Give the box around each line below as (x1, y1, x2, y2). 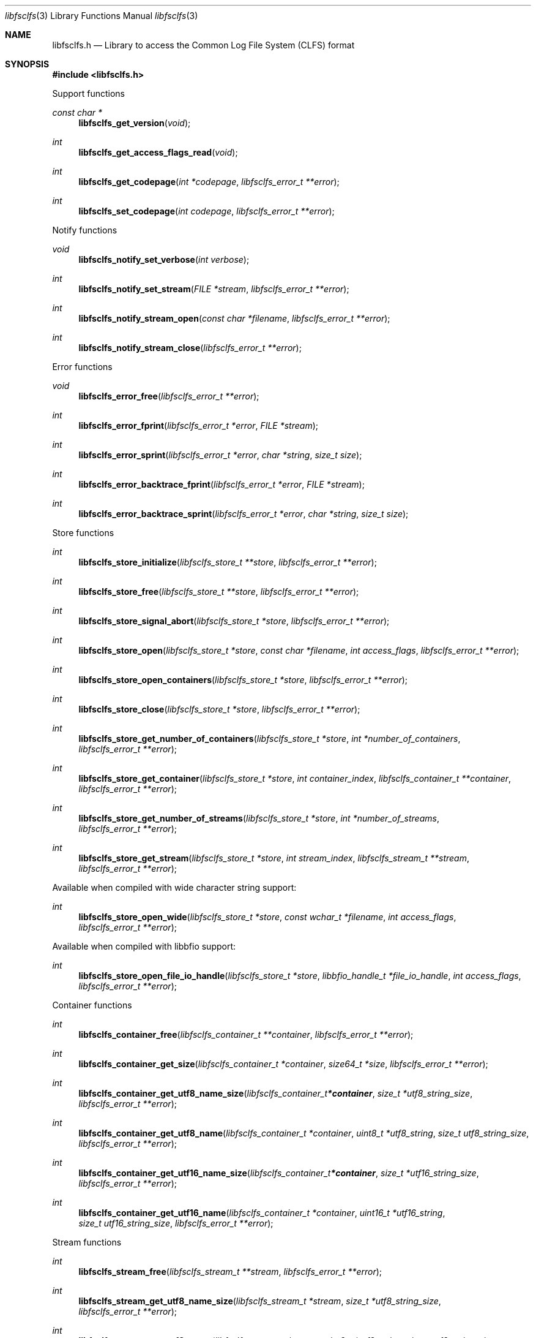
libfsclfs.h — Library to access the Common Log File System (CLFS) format (52, 40, 355, 50)
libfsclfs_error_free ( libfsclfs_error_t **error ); (78, 391, 259, 401)
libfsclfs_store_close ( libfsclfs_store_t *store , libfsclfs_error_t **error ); (78, 704, 360, 714)
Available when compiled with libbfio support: (52, 941, 236, 951)
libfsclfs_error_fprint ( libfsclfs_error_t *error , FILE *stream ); (78, 420, 318, 431)
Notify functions (52, 225, 117, 235)
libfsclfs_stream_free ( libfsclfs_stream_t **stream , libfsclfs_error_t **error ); (78, 1266, 382, 1277)
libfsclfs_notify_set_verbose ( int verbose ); (78, 254, 250, 265)
